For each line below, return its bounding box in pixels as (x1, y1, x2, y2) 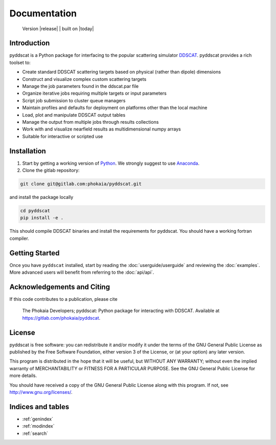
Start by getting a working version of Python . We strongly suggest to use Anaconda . (22, 160, 200, 166)
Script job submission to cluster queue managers (22, 97, 126, 103)
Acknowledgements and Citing (9, 282, 110, 291)
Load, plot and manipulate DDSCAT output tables (22, 112, 126, 118)
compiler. (9, 235, 29, 241)
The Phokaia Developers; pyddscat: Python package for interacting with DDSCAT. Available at (22, 307, 220, 314)
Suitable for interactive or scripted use (22, 133, 103, 139)
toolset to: (9, 59, 31, 65)
